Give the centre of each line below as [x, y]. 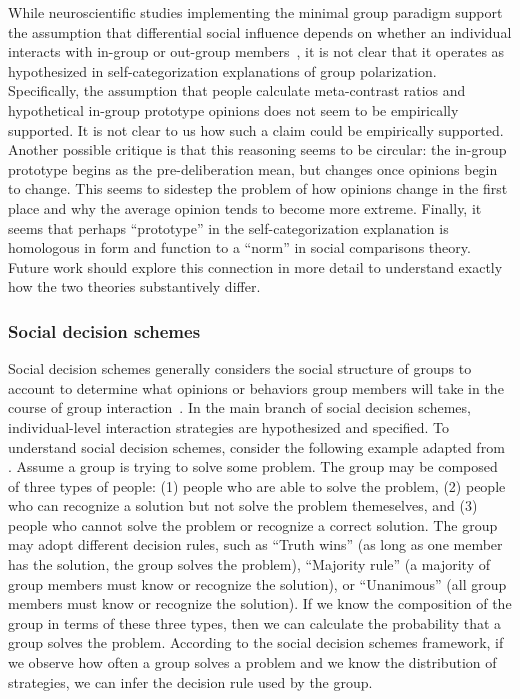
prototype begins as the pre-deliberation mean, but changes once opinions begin [253, 168]
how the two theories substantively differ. [134, 286]
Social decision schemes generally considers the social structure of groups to [240, 368]
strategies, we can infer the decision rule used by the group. [190, 681]
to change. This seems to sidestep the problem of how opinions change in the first [258, 188]
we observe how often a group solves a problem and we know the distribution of [252, 662]
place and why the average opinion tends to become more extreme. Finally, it [245, 207]
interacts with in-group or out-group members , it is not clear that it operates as [256, 51]
